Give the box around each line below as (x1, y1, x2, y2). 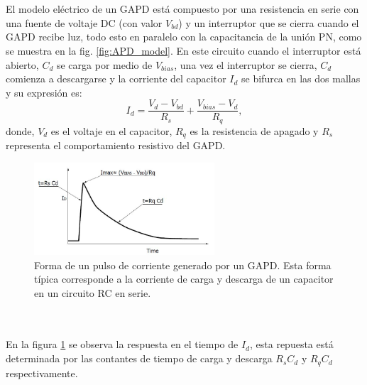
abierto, (6, 57, 39, 72)
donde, (6, 123, 35, 138)
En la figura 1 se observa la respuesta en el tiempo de (6, 337, 239, 352)
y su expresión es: (6, 85, 82, 99)
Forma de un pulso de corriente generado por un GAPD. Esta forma (34, 257, 332, 272)
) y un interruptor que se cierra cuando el (178, 15, 359, 30)
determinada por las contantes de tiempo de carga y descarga (6, 351, 273, 366)
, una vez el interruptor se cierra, (174, 57, 317, 72)
